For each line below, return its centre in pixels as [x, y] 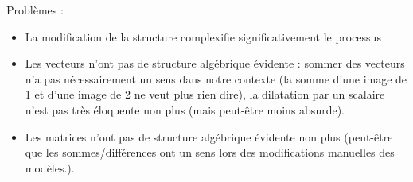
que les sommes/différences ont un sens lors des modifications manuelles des [210, 152]
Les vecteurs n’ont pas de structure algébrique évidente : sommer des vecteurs [215, 63]
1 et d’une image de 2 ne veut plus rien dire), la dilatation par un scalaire [205, 94]
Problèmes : [35, 10]
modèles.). [50, 167]
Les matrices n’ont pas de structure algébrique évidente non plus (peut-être [209, 136]
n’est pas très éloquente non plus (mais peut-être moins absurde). [185, 109]
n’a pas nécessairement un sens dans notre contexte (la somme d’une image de [216, 78]
